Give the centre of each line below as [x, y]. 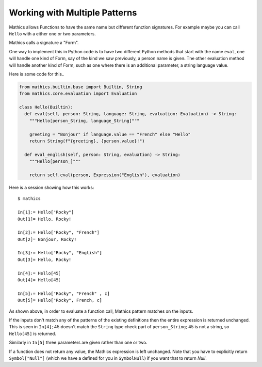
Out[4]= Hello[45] [40, 280]
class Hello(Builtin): [46, 107]
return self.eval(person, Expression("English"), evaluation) [105, 175]
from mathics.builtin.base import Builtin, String [81, 87]
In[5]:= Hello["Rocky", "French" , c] [64, 293]
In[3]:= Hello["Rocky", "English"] [60, 253]
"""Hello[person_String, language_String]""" [84, 121]
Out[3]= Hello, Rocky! [45, 260]
